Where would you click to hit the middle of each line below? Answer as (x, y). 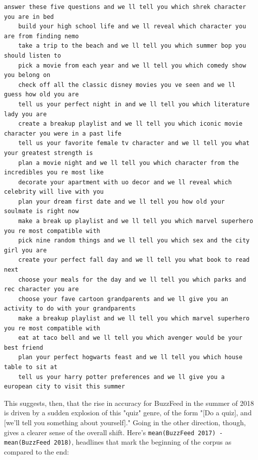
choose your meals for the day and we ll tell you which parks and (132, 279)
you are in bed (29, 17)
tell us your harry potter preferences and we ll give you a (121, 377)
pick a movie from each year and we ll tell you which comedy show (132, 65)
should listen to (33, 55)
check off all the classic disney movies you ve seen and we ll (127, 85)
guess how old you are (42, 95)
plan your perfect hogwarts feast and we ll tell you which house (130, 357)
